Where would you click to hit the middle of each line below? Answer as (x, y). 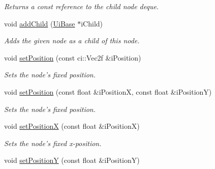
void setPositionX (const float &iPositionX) (72, 126)
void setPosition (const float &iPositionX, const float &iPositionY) (108, 91)
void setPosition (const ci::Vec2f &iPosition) (73, 57)
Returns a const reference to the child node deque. (82, 6)
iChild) (92, 23)
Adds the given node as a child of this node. (72, 40)
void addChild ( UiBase (40, 23)
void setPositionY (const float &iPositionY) (72, 160)
